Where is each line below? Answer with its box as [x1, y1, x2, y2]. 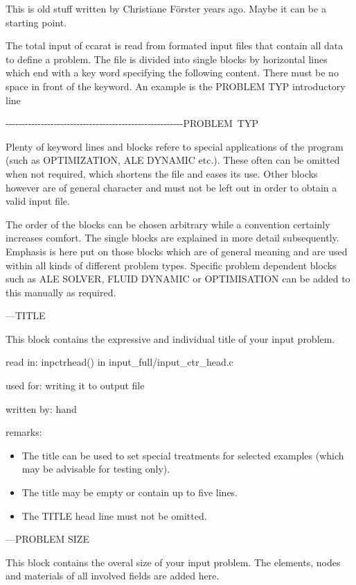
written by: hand [6, 401, 77, 416]
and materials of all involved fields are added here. [6, 568, 220, 583]
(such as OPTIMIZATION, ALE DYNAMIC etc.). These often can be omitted [6, 153, 340, 167]
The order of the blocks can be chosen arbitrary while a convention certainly [6, 217, 330, 231]
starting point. [6, 15, 67, 29]
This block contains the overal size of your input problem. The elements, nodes [6, 554, 341, 569]
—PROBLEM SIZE [6, 532, 89, 546]
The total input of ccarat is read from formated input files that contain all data [6, 38, 344, 53]
